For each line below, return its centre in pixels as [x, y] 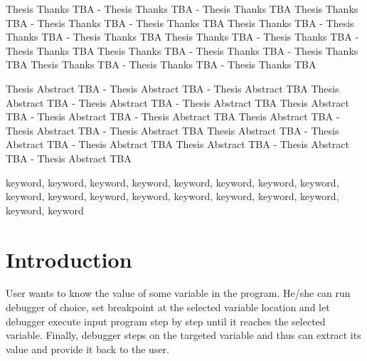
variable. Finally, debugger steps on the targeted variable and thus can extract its [183, 335]
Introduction [69, 259]
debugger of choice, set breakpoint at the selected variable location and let [168, 307]
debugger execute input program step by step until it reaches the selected [166, 321]
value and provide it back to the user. [87, 349]
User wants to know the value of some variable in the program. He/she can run [178, 293]
